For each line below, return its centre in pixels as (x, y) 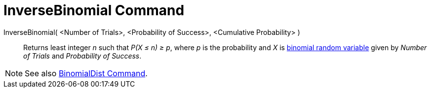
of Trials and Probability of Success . (82, 56)
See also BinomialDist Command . (86, 73)
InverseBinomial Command (94, 10)
